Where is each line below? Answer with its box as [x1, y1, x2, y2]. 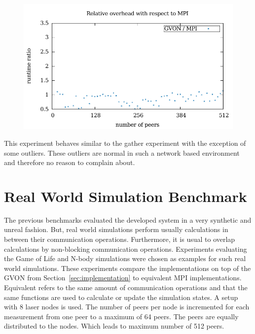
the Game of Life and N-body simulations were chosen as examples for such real [4, 253, 246, 264]
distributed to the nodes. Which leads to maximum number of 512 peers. [4, 321, 224, 331]
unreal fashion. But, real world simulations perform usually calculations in [4, 224, 228, 234]
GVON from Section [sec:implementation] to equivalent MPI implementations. [4, 272, 242, 283]
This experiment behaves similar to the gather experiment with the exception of [4, 137, 246, 148]
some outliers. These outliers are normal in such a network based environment [4, 147, 240, 158]
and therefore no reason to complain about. [4, 157, 135, 167]
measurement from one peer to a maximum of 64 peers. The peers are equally [4, 311, 239, 321]
